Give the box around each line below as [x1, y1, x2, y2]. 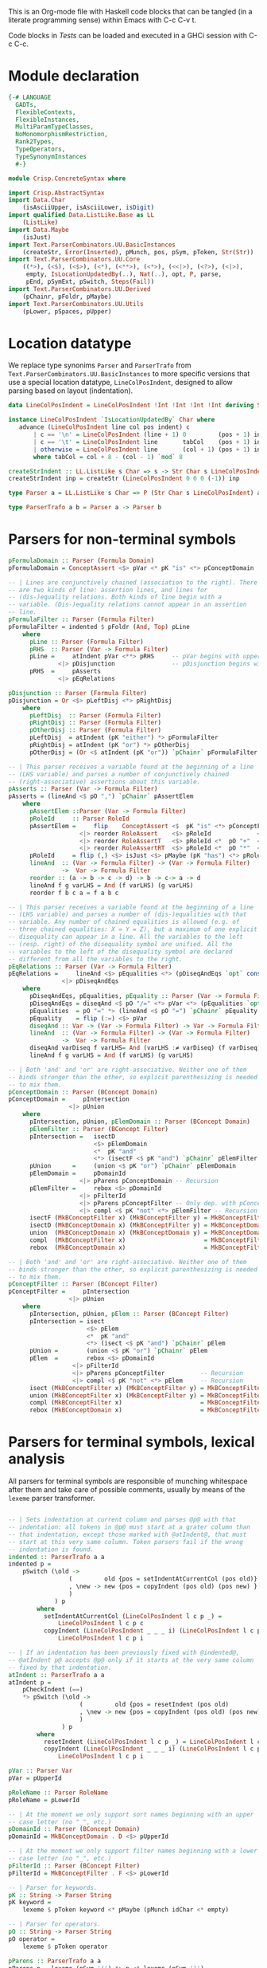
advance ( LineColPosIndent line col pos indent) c [18, 423, 191, 431]
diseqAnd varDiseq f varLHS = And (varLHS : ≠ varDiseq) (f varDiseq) [29, 1044, 261, 1052]
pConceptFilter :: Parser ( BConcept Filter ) [8, 1280, 158, 1288]
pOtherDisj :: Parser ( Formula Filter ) [29, 726, 161, 734]
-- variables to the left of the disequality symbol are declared [8, 948, 233, 956]
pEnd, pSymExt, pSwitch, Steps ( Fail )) [25, 278, 155, 286]
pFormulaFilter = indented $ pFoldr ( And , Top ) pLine [8, 623, 191, 630]
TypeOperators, [15, 145, 66, 154]
